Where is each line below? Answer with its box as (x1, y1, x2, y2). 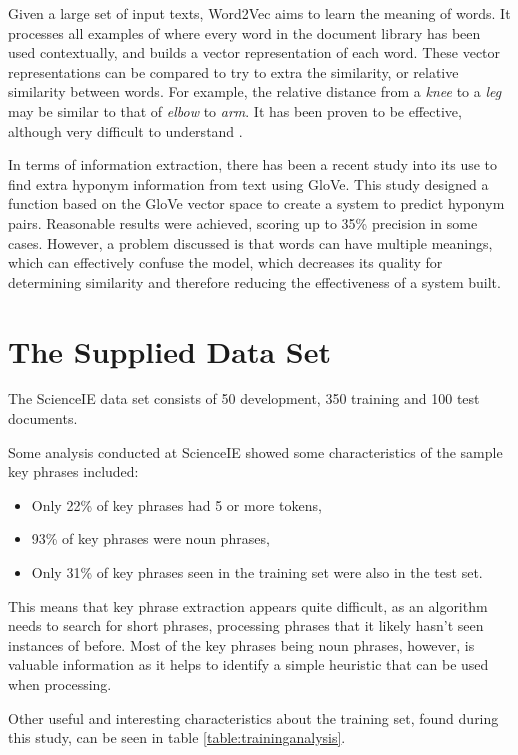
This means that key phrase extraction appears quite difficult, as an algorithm (8, 595, 488, 616)
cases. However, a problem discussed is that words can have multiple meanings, (8, 232, 493, 253)
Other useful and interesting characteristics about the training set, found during (8, 707, 499, 728)
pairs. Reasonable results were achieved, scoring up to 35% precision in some (8, 212, 478, 233)
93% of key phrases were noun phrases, (31, 528, 270, 549)
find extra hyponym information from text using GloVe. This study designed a (8, 173, 489, 194)
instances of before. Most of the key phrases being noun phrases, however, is (8, 634, 475, 655)
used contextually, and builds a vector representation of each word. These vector (8, 42, 501, 63)
